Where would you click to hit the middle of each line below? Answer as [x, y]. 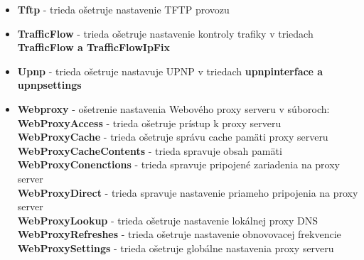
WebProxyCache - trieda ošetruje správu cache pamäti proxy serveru [173, 137]
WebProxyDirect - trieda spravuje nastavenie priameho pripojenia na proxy [188, 192]
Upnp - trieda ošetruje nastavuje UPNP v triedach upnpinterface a [170, 71]
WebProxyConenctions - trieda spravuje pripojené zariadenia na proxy [179, 164]
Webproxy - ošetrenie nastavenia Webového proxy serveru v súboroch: [173, 108]
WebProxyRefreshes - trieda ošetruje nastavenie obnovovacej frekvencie [179, 234]
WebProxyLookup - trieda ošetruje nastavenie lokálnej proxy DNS [167, 220]
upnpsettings [49, 85]
